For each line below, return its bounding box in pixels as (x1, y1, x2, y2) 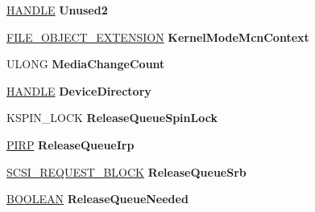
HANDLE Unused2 (6, 2, 108, 18)
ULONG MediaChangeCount (6, 55, 165, 72)
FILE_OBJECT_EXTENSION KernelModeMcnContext (6, 28, 309, 45)
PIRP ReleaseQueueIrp (6, 136, 135, 153)
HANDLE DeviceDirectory (6, 82, 151, 99)
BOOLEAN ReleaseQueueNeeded (6, 190, 189, 207)
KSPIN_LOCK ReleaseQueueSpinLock (6, 109, 218, 126)
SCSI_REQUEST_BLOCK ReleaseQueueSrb (6, 163, 247, 180)
